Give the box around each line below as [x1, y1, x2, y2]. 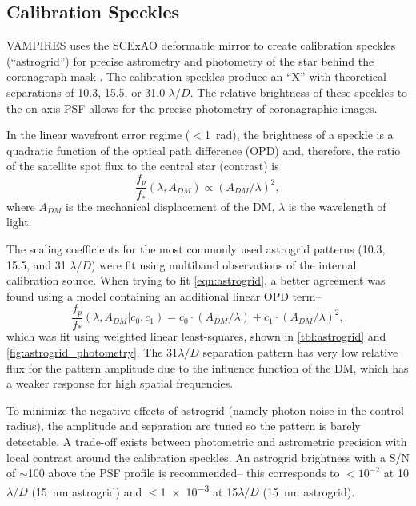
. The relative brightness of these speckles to [190, 83, 408, 100]
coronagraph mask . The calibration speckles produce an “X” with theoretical [6, 68, 386, 85]
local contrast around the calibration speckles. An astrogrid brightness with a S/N [6, 448, 410, 465]
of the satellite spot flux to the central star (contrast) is [6, 157, 279, 174]
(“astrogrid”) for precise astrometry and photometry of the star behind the [6, 52, 374, 69]
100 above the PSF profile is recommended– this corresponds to [27, 464, 340, 481]
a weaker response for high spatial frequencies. [6, 375, 234, 392]
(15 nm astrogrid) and [31, 483, 142, 500]
